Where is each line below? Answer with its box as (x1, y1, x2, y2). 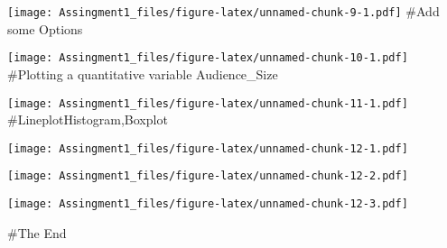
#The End (7, 223, 67, 242)
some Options (7, 19, 83, 38)
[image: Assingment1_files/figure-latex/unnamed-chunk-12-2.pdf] (7, 170, 408, 183)
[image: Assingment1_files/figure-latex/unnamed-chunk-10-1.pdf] (7, 51, 408, 65)
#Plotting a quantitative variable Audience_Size (7, 64, 278, 83)
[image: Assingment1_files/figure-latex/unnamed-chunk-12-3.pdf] (7, 197, 408, 211)
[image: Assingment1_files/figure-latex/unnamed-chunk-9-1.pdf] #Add (7, 2, 440, 20)
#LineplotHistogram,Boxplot (7, 110, 168, 129)
